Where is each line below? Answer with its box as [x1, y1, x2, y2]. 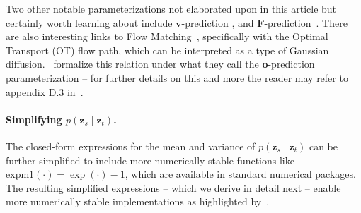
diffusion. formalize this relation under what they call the [6, 56, 259, 71]
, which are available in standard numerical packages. [125, 166, 356, 181]
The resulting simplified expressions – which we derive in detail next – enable [6, 180, 341, 195]
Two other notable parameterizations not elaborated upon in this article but [6, 1, 337, 16]
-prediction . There [264, 15, 348, 30]
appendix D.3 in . [6, 84, 84, 99]
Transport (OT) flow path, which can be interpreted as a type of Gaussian [6, 42, 329, 57]
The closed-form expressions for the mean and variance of [6, 138, 256, 153]
